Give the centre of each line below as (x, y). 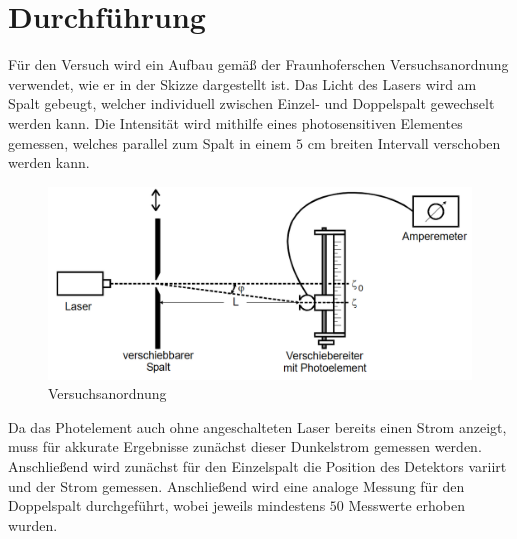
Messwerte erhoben (406, 505)
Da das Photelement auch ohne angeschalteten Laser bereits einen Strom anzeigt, (257, 426)
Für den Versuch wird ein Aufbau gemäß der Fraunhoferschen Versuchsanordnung (258, 64)
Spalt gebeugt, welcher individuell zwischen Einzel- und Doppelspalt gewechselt (251, 103)
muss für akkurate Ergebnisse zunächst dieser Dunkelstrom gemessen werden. (245, 446)
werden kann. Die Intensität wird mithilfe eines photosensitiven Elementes (235, 122)
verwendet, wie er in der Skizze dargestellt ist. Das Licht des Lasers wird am (242, 83)
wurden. (33, 524)
